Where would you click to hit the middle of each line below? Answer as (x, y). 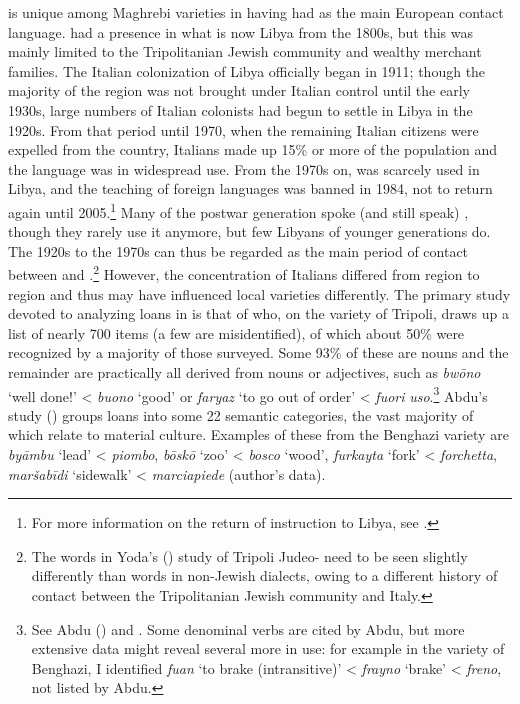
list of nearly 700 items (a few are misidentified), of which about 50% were (236, 332)
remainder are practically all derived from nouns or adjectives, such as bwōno (244, 372)
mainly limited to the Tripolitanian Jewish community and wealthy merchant (245, 51)
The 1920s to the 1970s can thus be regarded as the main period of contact (238, 250)
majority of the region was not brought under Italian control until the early (239, 90)
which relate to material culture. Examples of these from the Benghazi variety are (258, 434)
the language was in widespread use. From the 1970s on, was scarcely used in (244, 168)
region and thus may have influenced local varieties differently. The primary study (259, 293)
